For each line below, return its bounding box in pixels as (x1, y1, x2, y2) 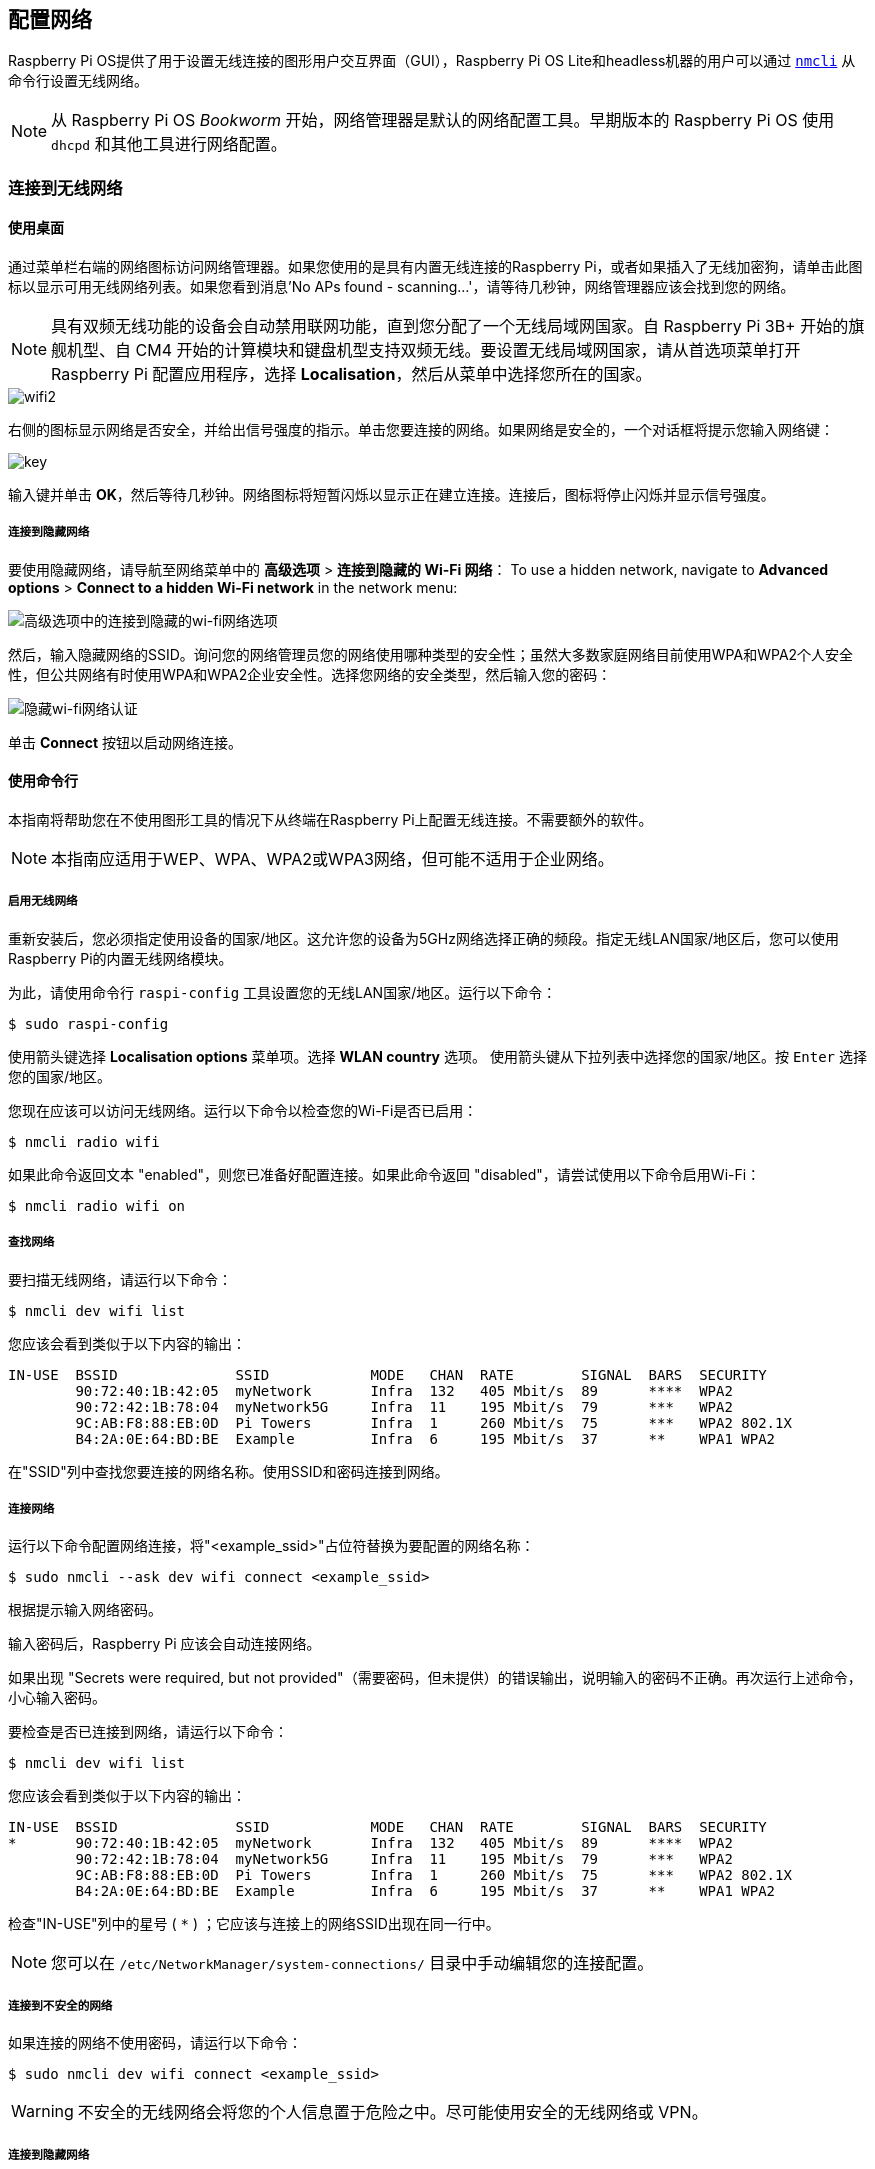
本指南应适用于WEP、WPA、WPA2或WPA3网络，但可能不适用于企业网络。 (51, 849, 614, 870)
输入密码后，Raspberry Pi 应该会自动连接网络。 (8, 1635, 321, 1653)
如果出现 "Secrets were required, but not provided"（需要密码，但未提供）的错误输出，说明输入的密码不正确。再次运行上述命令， (8, 1669, 862, 1687)
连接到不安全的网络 (8, 1998, 113, 2013)
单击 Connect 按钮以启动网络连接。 (8, 733, 242, 751)
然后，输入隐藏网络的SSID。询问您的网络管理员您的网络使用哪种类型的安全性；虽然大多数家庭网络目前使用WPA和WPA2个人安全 (8, 645, 854, 663)
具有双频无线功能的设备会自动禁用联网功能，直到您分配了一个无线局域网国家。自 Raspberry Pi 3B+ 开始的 (51, 316, 849, 337)
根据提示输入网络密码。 (8, 1601, 162, 1619)
